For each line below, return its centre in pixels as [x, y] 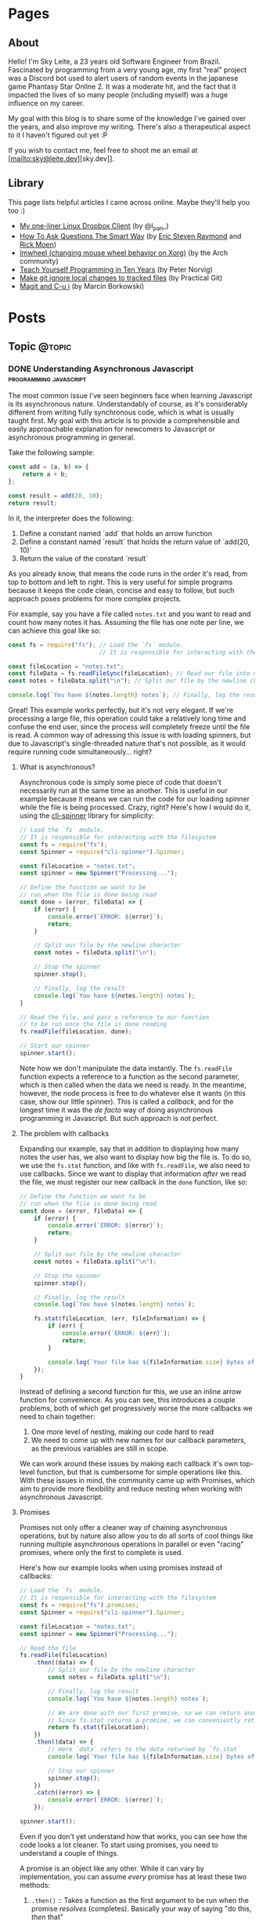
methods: [35, 1885]
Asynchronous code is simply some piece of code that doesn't [120, 783]
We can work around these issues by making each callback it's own [129, 1464]
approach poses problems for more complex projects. [95, 598]
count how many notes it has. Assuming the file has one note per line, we [126, 622]
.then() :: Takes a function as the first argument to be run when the [140, 1900]
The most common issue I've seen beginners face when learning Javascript [130, 396]
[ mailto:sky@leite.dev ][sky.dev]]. [61, 159]
